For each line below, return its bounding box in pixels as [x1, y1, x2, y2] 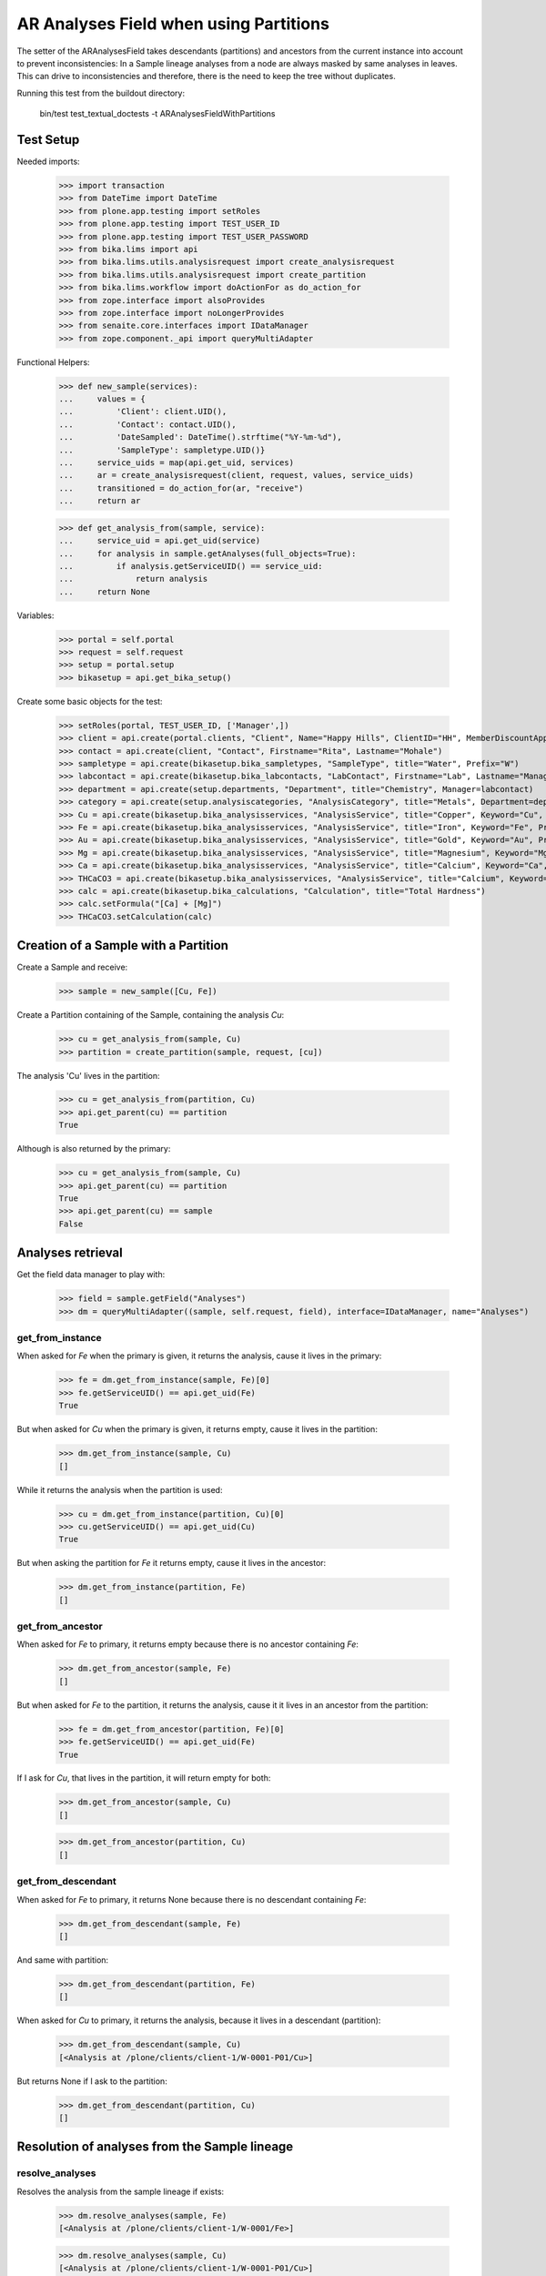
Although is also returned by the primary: [16, 1143, 171, 1154]
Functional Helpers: [16, 356, 90, 368]
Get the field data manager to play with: [16, 1269, 166, 1280]
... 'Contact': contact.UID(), [58, 419, 237, 430]
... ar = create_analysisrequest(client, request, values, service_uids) [58, 470, 414, 481]
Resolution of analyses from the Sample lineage [16, 2139, 294, 2155]
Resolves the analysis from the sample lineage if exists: [16, 2186, 225, 2197]
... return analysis [58, 574, 208, 584]
